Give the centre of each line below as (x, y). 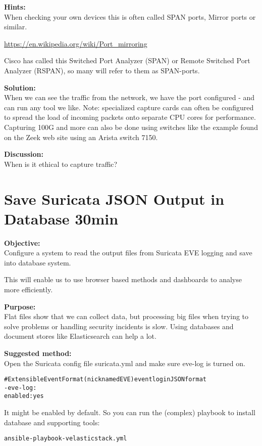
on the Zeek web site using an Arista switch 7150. (81, 137)
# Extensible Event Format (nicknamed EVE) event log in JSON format (105, 380)
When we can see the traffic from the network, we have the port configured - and (129, 97)
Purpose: (20, 306)
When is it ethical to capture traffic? (61, 164)
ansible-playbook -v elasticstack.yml (66, 439)
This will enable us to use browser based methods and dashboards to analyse (123, 279)
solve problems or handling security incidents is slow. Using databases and (119, 326)
